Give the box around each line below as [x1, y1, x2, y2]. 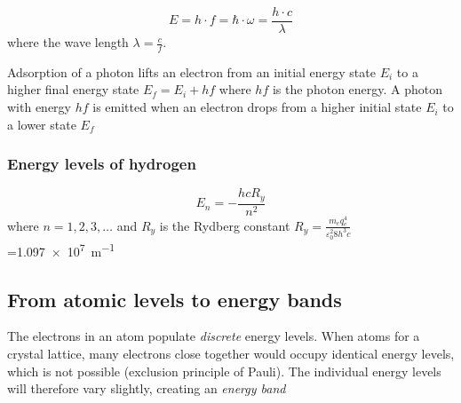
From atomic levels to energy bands [7, 285, 342, 312]
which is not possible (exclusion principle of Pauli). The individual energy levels [7, 361, 441, 380]
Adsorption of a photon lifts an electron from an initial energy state [7, 62, 376, 81]
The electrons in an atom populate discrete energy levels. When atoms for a [7, 327, 420, 345]
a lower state [7, 115, 76, 133]
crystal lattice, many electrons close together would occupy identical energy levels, [7, 344, 455, 362]
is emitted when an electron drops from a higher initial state [92, 98, 422, 116]
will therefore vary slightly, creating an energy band [7, 379, 286, 398]
